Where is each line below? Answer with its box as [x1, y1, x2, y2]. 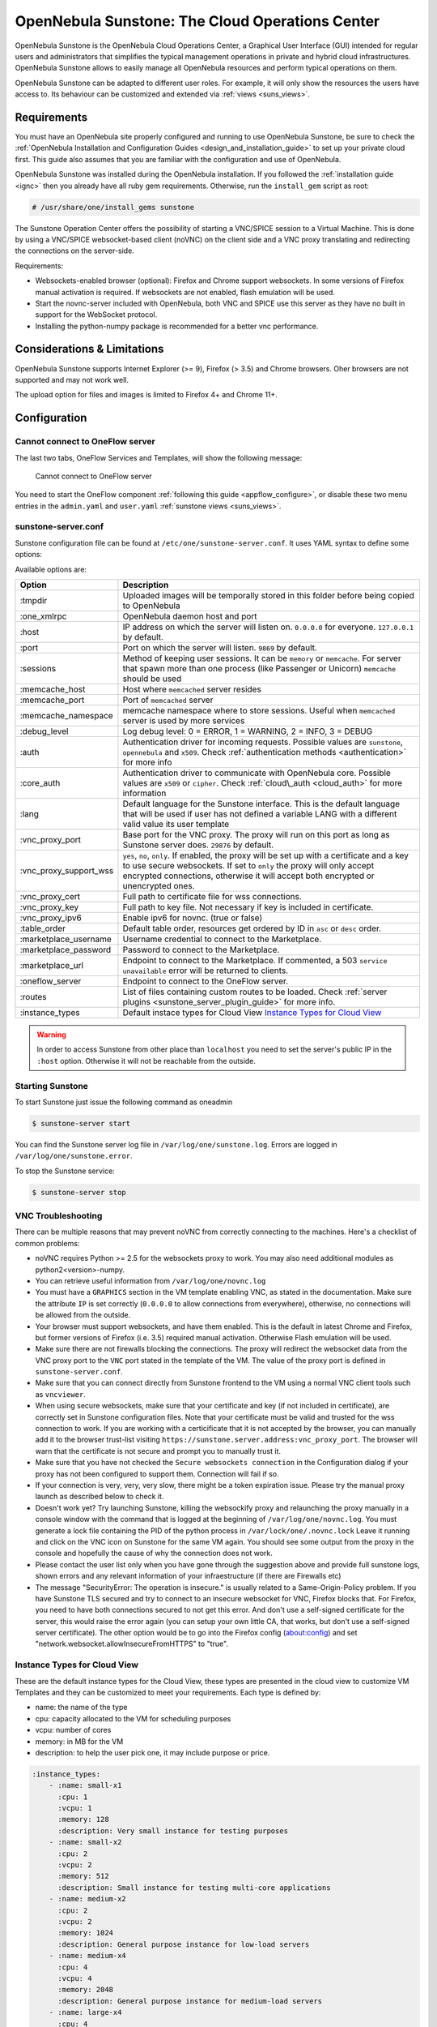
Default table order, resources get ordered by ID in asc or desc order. [122, 923, 382, 934]
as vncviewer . [35, 1389, 87, 1399]
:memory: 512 [57, 1871, 109, 1881]
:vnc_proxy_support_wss [19, 865, 114, 876]
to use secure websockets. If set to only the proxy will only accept [122, 860, 375, 871]
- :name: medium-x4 [49, 1951, 127, 1961]
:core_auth [19, 778, 61, 788]
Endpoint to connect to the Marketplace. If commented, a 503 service [122, 955, 388, 966]
